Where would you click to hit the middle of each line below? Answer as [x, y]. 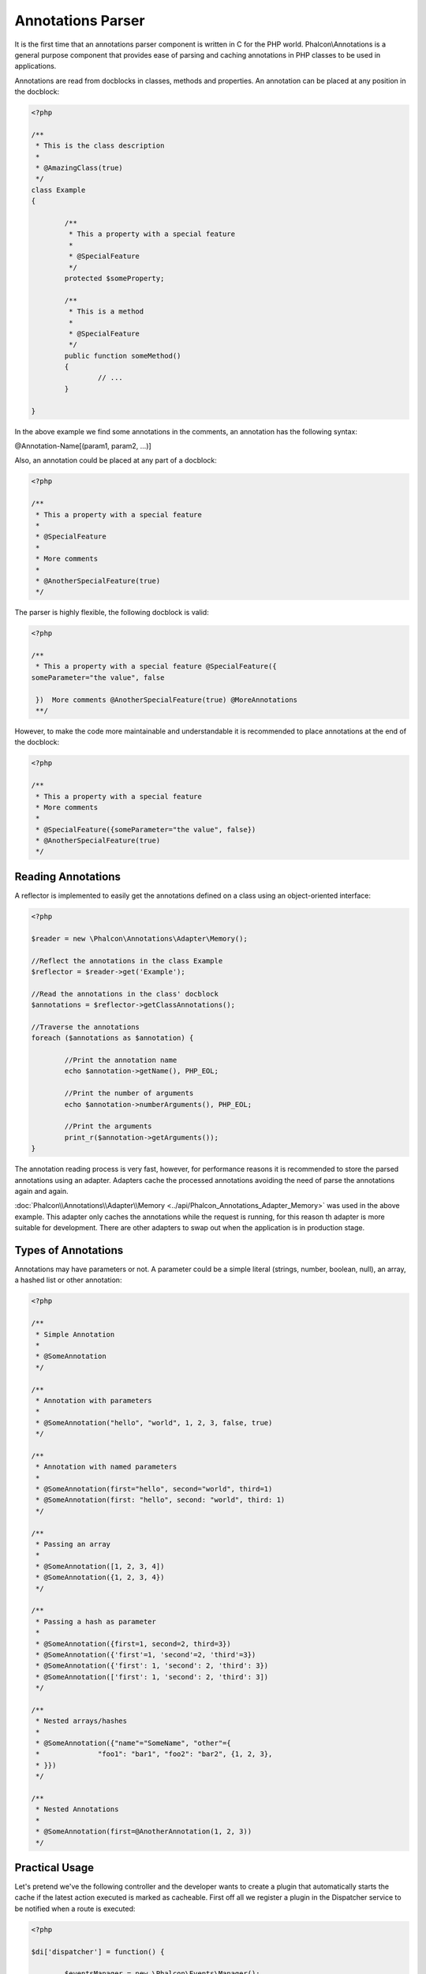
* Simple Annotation [75, 1334]
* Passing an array [73, 1544]
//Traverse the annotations [85, 1027]
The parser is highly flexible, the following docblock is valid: [112, 613]
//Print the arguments [108, 1126]
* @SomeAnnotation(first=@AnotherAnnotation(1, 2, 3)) [144, 1831]
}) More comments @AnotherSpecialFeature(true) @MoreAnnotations [167, 700]
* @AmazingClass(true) [80, 168]
